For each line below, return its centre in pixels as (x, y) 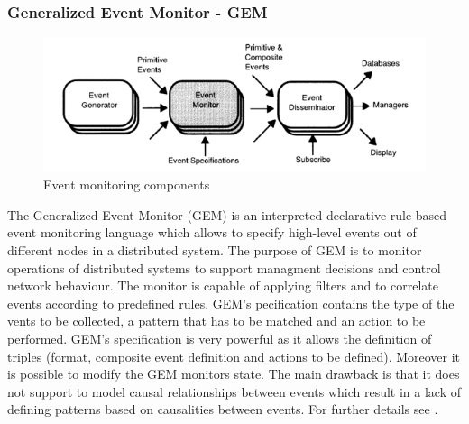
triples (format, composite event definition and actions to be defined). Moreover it (234, 356)
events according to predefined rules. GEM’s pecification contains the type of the (231, 303)
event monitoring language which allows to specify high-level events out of (212, 232)
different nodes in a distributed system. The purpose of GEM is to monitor (215, 250)
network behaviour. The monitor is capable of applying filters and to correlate (223, 286)
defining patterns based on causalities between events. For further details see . (223, 409)
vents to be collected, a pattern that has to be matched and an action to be (216, 321)
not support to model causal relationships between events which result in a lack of (234, 391)
